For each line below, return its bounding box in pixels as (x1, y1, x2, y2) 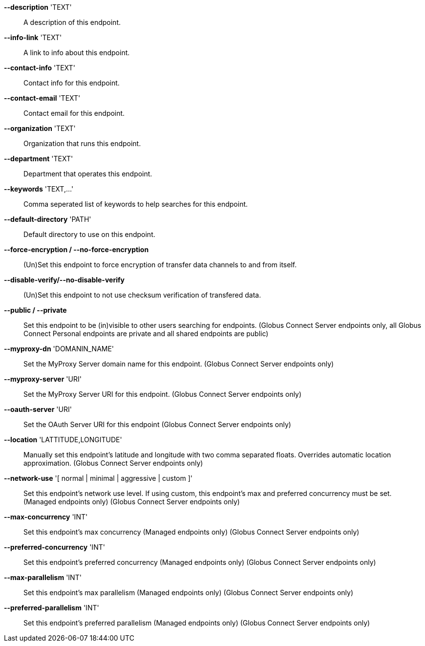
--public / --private (4, 306, 67, 314)
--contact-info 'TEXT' (4, 64, 75, 72)
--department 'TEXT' (4, 154, 73, 163)
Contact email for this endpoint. (23, 109, 125, 117)
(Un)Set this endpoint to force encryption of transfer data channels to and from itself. (23, 260, 297, 269)
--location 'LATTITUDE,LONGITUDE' (4, 435, 122, 444)
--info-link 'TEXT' (4, 33, 62, 42)
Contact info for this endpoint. (23, 79, 120, 87)
